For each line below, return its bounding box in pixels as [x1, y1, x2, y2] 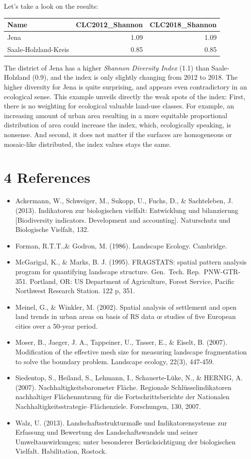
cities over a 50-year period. [15, 320, 98, 331]
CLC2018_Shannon [150, 19, 217, 30]
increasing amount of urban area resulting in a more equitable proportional [4, 110, 228, 120]
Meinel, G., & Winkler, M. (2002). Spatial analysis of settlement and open [15, 301, 237, 312]
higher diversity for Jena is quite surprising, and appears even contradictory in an [4, 82, 247, 92]
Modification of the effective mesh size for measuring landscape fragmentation [15, 347, 247, 357]
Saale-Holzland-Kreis [7, 44, 69, 54]
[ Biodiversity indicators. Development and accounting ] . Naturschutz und [15, 214, 231, 225]
